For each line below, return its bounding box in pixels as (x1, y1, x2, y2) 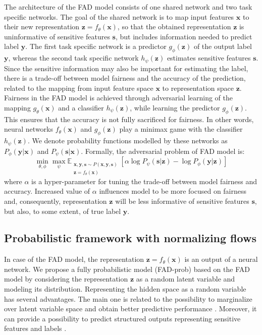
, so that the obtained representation (117, 21, 231, 32)
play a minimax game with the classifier (119, 124, 243, 134)
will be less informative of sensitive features (115, 195, 249, 206)
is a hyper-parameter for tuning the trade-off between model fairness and (31, 176, 257, 186)
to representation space (162, 82, 234, 93)
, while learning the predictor (130, 102, 220, 113)
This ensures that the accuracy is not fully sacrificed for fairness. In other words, (4, 114, 254, 124)
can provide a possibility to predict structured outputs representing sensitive (4, 313, 241, 323)
